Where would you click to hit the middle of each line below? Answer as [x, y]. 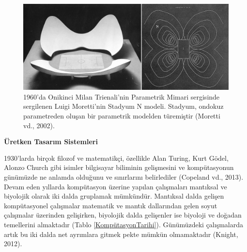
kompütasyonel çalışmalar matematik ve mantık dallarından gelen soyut [111, 205]
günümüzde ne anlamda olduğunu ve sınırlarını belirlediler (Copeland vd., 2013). [124, 176]
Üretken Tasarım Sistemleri [51, 142]
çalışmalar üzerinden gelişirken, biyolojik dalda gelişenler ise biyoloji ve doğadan [123, 215]
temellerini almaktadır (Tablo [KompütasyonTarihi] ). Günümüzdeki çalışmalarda [123, 224]
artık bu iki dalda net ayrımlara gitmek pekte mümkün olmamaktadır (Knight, [121, 234]
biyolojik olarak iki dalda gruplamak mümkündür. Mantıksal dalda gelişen [114, 196]
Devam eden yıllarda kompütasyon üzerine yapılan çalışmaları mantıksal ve [116, 186]
